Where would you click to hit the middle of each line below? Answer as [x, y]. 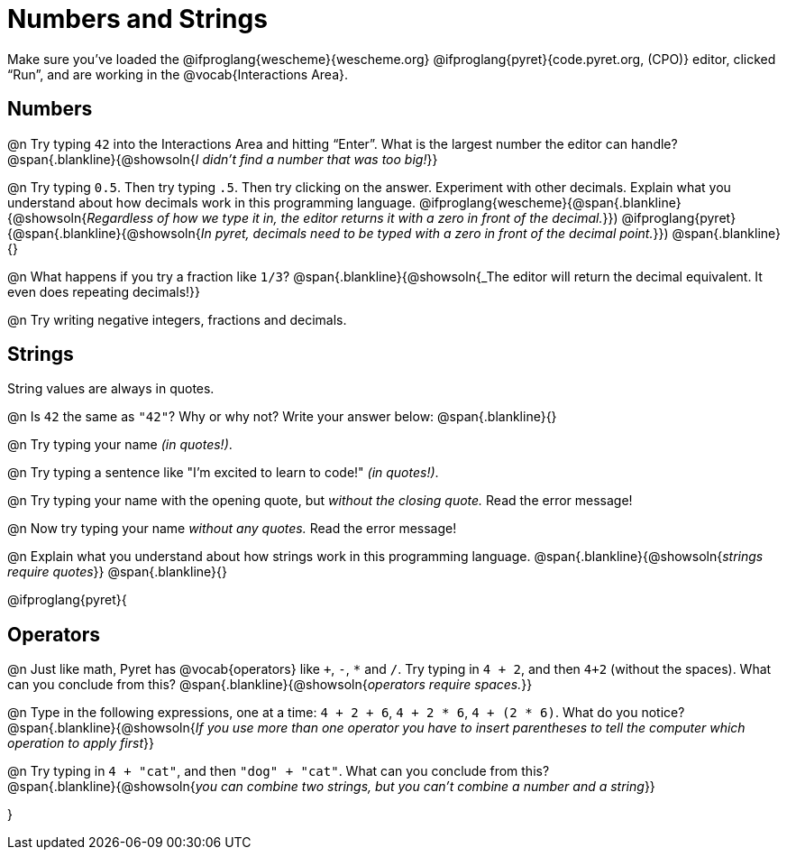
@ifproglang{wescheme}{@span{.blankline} [550, 202]
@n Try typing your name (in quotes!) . [120, 445]
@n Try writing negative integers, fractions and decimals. [177, 319]
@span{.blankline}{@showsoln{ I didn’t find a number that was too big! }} [223, 159]
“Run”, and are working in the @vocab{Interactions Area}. [178, 74]
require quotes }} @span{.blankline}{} [117, 572]
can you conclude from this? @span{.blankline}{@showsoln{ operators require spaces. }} [270, 685]
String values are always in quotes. [111, 389]
